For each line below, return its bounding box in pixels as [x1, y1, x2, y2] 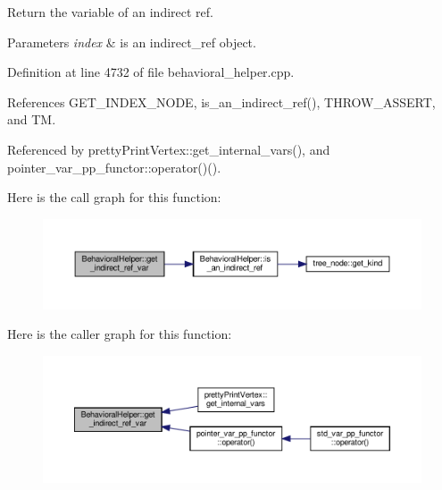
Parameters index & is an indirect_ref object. [7, 32, 256, 51]
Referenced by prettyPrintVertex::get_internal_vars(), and [7, 139, 330, 158]
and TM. [7, 110, 56, 129]
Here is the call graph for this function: [7, 188, 221, 207]
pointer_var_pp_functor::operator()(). [7, 157, 221, 176]
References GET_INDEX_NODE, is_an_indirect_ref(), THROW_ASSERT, [7, 92, 436, 111]
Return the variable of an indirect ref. [7, 3, 213, 21]
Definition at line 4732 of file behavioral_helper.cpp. [7, 63, 295, 81]
